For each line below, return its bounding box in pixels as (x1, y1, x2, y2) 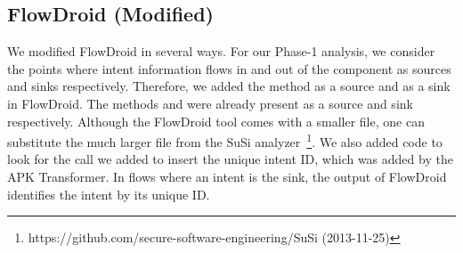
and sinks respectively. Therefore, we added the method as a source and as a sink (7, 77, 451, 95)
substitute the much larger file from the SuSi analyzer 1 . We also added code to (7, 130, 443, 151)
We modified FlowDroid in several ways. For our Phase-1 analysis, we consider (7, 42, 435, 61)
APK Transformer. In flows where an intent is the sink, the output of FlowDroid (7, 167, 447, 186)
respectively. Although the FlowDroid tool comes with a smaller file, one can (7, 111, 425, 130)
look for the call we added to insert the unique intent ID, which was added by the (7, 150, 453, 168)
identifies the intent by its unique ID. (7, 184, 210, 203)
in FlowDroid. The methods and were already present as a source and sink (7, 94, 413, 112)
